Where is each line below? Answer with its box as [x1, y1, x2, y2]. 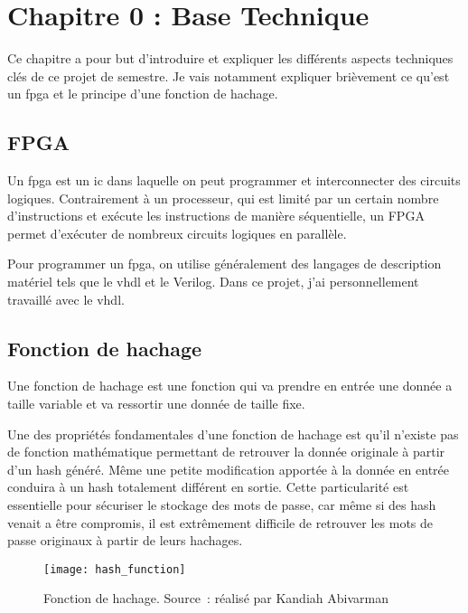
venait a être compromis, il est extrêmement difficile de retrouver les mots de [7, 513, 434, 532]
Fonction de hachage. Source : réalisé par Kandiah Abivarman [43, 589, 388, 608]
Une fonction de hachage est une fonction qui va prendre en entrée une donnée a [7, 376, 453, 395]
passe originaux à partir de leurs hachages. [7, 531, 243, 550]
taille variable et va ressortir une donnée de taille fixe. [7, 394, 305, 413]
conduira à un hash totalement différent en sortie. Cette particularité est [7, 477, 409, 496]
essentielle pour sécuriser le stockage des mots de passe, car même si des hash [7, 495, 436, 514]
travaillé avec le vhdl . [7, 289, 125, 308]
